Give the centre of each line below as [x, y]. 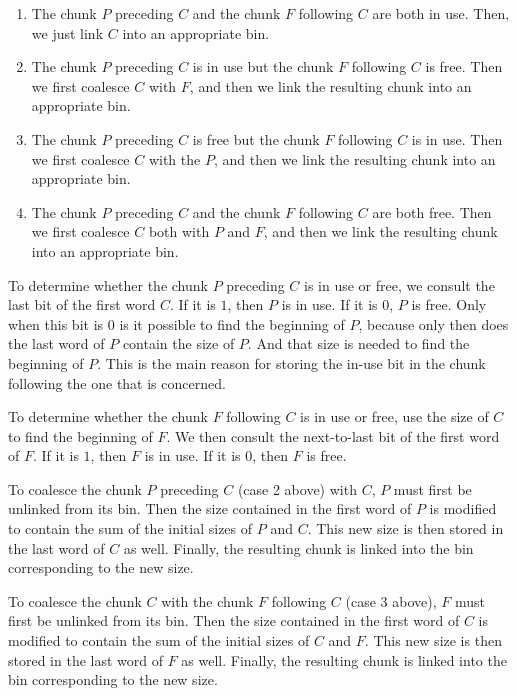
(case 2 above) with [297, 488]
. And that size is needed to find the [358, 343]
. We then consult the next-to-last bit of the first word [333, 435]
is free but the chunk [256, 138]
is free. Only [449, 304]
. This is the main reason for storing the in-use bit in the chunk [291, 362]
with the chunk [207, 600]
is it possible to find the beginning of [232, 323]
